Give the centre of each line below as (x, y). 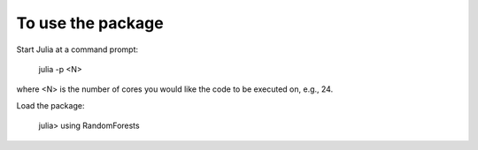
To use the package (90, 23)
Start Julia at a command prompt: (77, 49)
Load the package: (50, 105)
